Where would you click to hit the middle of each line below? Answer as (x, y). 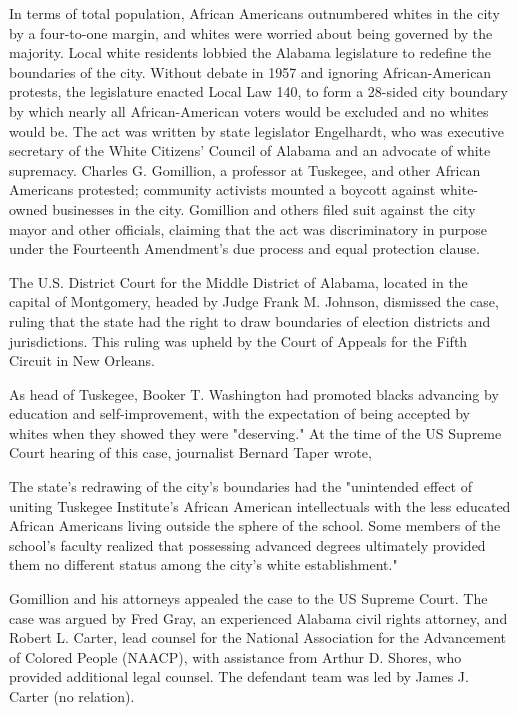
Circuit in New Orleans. (82, 360)
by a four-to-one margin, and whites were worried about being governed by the (251, 32)
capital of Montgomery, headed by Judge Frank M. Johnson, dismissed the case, (254, 301)
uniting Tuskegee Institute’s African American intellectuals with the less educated (260, 505)
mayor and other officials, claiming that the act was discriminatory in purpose (248, 228)
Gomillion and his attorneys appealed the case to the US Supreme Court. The (248, 598)
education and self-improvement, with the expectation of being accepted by (239, 413)
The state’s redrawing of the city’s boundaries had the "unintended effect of (240, 486)
